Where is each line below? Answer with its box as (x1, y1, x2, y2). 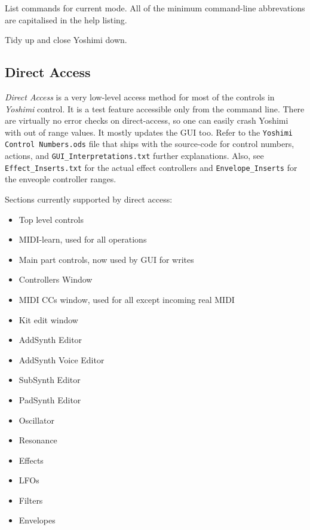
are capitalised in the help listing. (5, 13, 127, 26)
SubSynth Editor (19, 373, 81, 386)
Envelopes (19, 514, 56, 526)
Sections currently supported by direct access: (5, 192, 173, 205)
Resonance (19, 434, 57, 446)
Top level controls (19, 213, 84, 225)
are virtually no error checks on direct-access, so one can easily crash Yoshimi (5, 114, 288, 127)
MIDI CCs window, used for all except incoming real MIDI (19, 293, 235, 305)
